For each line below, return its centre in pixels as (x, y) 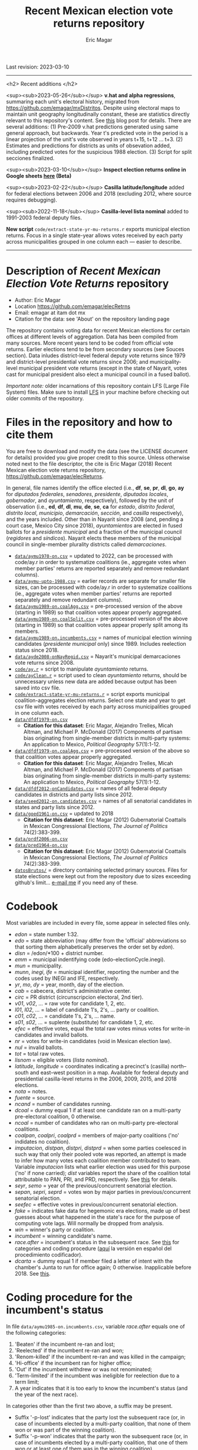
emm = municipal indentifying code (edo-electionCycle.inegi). (90, 959)
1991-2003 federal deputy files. (44, 218)
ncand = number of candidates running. (63, 1103)
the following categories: (36, 1332)
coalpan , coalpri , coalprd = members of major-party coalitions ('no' (97, 1135)
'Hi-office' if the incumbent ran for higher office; (73, 1363)
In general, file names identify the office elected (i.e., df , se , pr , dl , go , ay (95, 488)
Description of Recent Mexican (83, 271)
